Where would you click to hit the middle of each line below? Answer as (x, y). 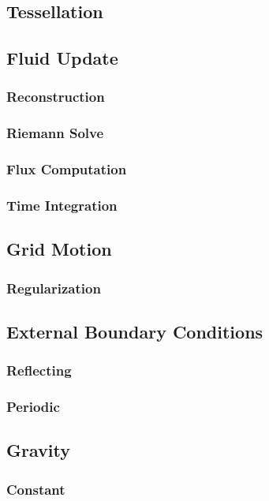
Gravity (38, 450)
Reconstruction (56, 97)
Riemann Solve (55, 133)
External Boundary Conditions (135, 331)
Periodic (33, 407)
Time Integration (62, 206)
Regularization (54, 288)
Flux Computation (67, 169)
